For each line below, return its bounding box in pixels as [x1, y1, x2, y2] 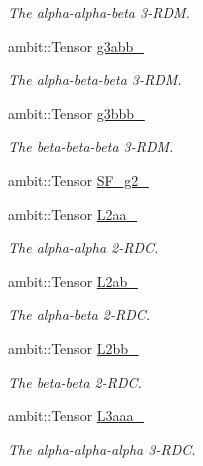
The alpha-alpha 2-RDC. [8, 237, 159, 258]
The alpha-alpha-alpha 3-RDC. [8, 438, 196, 459]
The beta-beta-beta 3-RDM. [8, 136, 174, 157]
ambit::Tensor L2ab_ [8, 270, 138, 291]
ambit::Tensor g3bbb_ [8, 102, 145, 123]
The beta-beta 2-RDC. [8, 371, 142, 392]
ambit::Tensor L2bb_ [8, 337, 139, 358]
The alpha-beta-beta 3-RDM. [8, 69, 182, 90]
